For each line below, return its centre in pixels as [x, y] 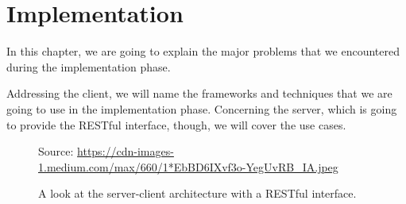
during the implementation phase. [89, 66]
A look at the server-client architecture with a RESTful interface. [197, 193]
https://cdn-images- [126, 151]
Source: [56, 151]
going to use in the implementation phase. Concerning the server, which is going [202, 108]
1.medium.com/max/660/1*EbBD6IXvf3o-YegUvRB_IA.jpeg [188, 166]
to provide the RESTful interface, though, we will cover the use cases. [176, 124]
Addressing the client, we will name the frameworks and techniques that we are [199, 93]
